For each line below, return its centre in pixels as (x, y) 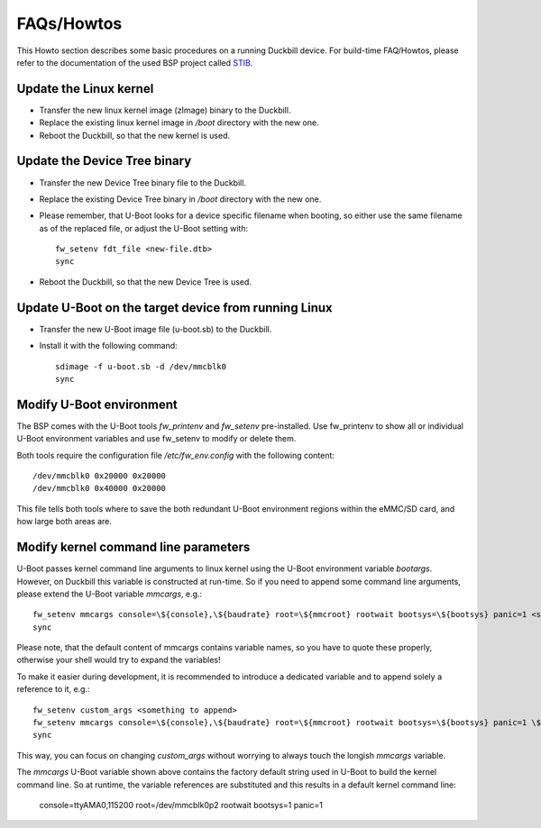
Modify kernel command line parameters (133, 547)
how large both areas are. (64, 522)
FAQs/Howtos (69, 23)
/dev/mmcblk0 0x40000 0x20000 (100, 488)
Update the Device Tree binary (104, 161)
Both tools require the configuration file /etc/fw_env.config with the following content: (176, 455)
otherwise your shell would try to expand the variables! (119, 660)
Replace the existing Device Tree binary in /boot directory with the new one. (180, 199)
